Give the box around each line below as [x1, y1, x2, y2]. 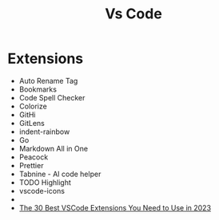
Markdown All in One [18, 143, 89, 153]
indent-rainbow [18, 127, 70, 136]
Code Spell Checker [18, 92, 86, 102]
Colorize [18, 101, 47, 111]
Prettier [18, 160, 44, 170]
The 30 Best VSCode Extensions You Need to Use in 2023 [18, 202, 212, 212]
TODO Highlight [18, 177, 71, 187]
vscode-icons [18, 186, 66, 195]
